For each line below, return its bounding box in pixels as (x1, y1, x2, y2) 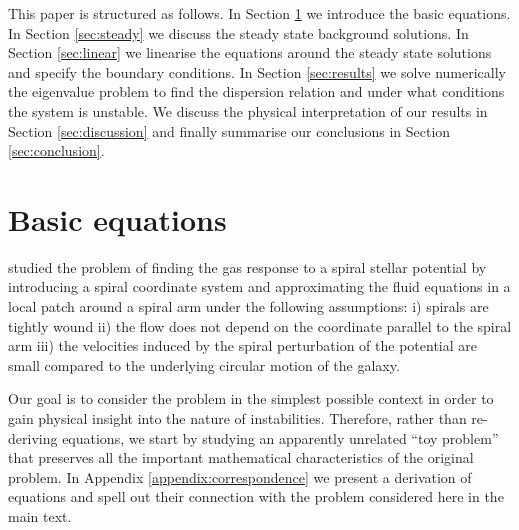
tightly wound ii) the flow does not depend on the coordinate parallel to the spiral (8, 315, 512, 336)
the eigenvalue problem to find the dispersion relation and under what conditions (8, 81, 505, 102)
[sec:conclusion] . (8, 140, 105, 161)
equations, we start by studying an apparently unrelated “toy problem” (62, 427, 499, 448)
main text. (8, 506, 72, 526)
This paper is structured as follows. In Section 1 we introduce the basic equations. (8, 3, 511, 23)
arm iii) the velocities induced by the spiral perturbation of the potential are (8, 335, 477, 356)
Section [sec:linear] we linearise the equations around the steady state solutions (8, 42, 492, 63)
